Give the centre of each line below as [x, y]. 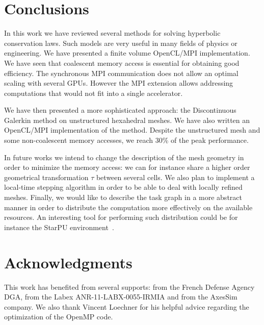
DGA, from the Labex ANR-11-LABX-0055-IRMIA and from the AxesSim [121, 297]
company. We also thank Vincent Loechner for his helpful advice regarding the [127, 306]
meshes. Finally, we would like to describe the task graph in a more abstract [123, 197]
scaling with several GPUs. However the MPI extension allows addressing [119, 83]
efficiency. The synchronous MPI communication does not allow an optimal [121, 73]
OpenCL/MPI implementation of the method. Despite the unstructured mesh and [132, 130]
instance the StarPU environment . [59, 227]
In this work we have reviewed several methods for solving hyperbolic [112, 33]
